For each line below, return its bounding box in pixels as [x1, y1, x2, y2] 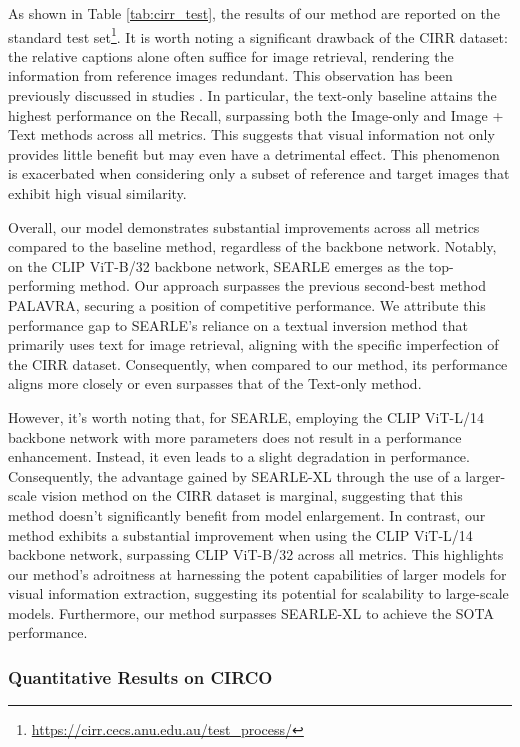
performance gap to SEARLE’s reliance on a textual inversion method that [8, 314, 468, 335]
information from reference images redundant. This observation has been [8, 65, 453, 86]
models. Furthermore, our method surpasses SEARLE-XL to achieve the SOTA [8, 602, 494, 623]
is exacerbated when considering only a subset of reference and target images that [8, 163, 510, 184]
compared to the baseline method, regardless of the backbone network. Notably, [8, 236, 497, 257]
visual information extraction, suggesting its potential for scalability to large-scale [8, 583, 509, 604]
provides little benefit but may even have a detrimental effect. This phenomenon [8, 143, 500, 164]
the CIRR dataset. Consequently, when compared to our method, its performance [8, 353, 508, 374]
